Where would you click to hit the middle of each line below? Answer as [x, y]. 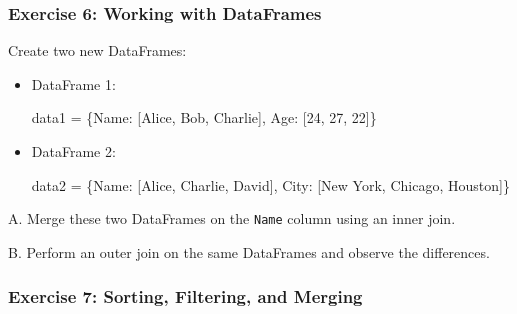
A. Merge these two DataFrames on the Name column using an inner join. [232, 218]
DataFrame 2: [73, 151]
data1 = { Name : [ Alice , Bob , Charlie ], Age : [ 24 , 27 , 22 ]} [204, 117]
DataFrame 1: [73, 83]
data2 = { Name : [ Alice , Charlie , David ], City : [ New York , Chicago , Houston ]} [270, 184]
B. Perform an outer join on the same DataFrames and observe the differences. [249, 251]
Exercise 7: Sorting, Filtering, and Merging [185, 296]
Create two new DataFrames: [97, 50]
